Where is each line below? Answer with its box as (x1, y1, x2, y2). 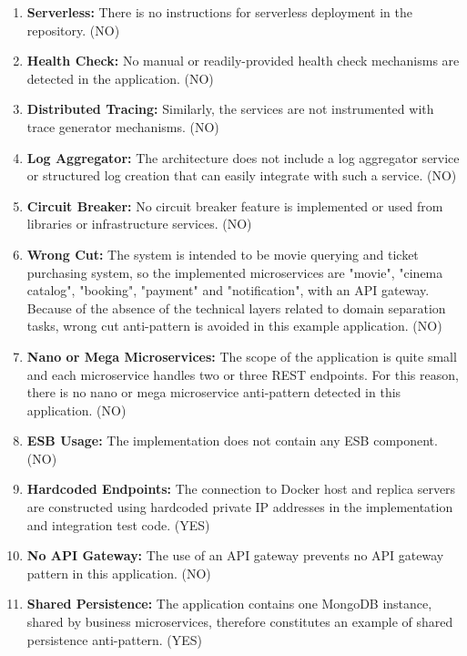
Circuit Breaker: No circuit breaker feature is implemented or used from (26, 196, 443, 215)
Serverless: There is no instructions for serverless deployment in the (26, 3, 412, 21)
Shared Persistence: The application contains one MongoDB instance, (26, 594, 432, 613)
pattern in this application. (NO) (26, 563, 211, 582)
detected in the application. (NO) (26, 68, 214, 87)
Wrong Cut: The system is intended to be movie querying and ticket (26, 244, 419, 263)
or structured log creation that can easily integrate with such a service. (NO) (26, 166, 457, 185)
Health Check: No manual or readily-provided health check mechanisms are (26, 51, 460, 70)
